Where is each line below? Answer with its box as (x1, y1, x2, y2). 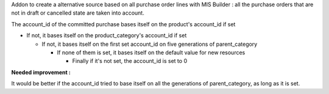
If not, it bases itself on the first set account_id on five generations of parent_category (41, 40, 258, 48)
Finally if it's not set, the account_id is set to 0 (72, 57, 188, 65)
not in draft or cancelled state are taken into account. (11, 9, 144, 16)
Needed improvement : (11, 68, 71, 76)
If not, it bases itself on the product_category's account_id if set (26, 32, 187, 39)
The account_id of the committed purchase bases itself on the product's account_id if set (11, 20, 236, 27)
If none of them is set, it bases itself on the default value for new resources (57, 49, 246, 56)
